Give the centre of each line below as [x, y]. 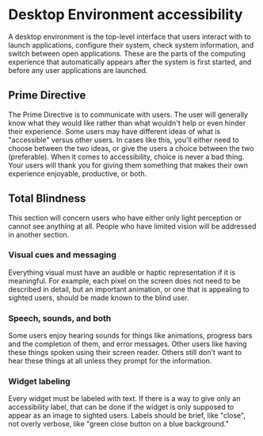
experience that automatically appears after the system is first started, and [130, 62]
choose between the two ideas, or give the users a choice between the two [131, 148]
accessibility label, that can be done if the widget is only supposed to [121, 407]
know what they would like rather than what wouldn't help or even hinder [127, 123]
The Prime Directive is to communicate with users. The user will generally [128, 114]
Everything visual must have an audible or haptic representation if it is [122, 272]
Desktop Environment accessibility [126, 15]
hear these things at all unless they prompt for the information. [110, 361]
